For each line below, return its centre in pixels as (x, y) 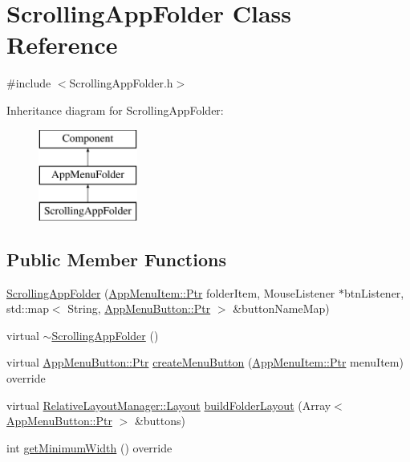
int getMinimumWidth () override (89, 447)
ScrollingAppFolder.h (121, 83)
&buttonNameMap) (281, 308)
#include (29, 83)
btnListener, (374, 292)
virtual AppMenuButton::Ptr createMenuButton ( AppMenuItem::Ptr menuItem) (205, 362)
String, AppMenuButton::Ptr (139, 308)
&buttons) (160, 421)
